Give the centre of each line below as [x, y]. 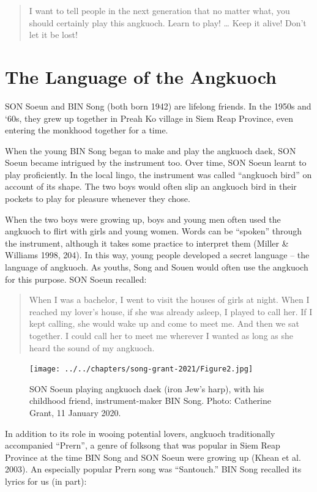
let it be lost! [53, 35]
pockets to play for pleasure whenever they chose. [98, 199]
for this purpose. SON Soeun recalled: [76, 279]
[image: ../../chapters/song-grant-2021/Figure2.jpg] [141, 369]
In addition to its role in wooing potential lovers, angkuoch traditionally [140, 433]
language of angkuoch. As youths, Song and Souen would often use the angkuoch [157, 267]
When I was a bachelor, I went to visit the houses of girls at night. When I [169, 300]
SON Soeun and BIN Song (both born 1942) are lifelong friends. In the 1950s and [158, 106]
